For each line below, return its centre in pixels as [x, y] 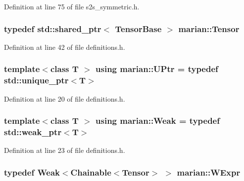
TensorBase [138, 28]
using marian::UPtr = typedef [157, 69]
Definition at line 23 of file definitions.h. [65, 150]
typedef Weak [32, 172]
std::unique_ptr [36, 80]
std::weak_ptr [33, 131]
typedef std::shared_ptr [53, 28]
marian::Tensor [209, 28]
